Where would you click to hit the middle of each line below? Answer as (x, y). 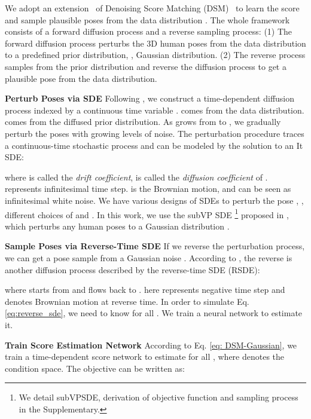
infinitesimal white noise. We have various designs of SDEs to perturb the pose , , (154, 200)
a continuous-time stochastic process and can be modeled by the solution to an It (154, 145)
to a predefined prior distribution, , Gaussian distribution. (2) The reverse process (155, 55)
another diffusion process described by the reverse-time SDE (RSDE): (132, 269)
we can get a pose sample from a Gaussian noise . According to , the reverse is (149, 257)
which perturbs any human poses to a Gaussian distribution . (117, 226)
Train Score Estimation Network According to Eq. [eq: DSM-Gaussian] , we (151, 345)
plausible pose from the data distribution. (81, 78)
